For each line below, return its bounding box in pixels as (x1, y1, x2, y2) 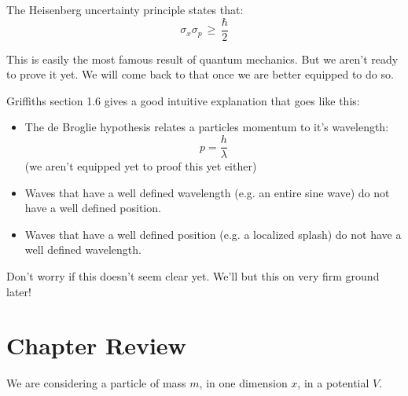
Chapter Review (6, 329, 186, 361)
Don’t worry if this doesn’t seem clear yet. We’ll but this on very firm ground (6, 268, 380, 284)
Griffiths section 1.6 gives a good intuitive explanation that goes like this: (6, 92, 360, 108)
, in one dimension (199, 375, 288, 391)
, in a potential (297, 375, 369, 391)
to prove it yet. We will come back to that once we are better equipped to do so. (6, 66, 394, 82)
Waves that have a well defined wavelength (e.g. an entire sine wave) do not (24, 184, 390, 200)
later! (6, 283, 31, 299)
